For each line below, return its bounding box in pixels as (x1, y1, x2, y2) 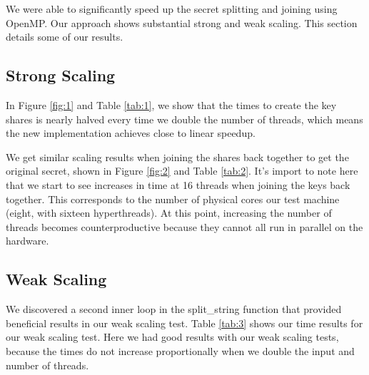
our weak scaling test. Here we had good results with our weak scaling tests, (6, 329, 339, 344)
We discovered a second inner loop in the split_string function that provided (6, 302, 342, 317)
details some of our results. (6, 29, 123, 44)
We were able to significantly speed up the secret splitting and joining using (6, 1, 338, 16)
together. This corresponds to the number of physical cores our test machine (6, 191, 340, 206)
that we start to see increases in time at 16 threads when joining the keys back (6, 177, 350, 192)
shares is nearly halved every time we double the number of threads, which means (6, 111, 363, 126)
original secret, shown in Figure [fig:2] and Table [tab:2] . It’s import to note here (6, 163, 358, 178)
